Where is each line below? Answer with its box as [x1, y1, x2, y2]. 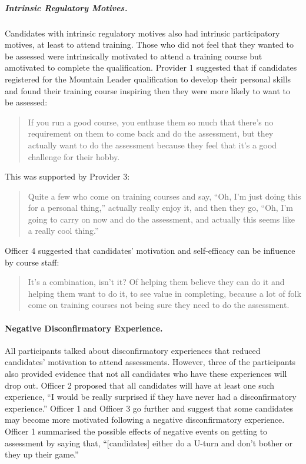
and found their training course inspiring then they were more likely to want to [5, 84, 290, 97]
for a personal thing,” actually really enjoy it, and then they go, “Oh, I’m [28, 201, 293, 214]
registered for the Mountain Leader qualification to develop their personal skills [5, 72, 291, 85]
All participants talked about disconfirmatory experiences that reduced [5, 344, 261, 356]
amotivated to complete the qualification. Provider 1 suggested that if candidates [5, 61, 297, 74]
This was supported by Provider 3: [5, 170, 130, 183]
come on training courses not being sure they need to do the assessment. [28, 299, 290, 311]
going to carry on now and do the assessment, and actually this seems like [28, 213, 295, 225]
